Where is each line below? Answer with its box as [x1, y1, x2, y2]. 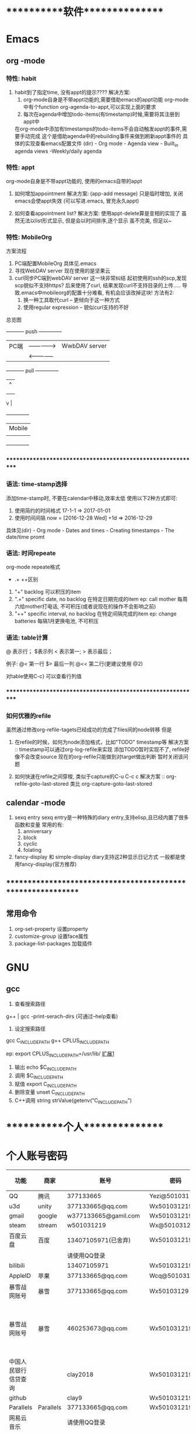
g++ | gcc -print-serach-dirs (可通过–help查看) [6, 1013, 118, 1020]
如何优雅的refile [6, 712, 51, 720]
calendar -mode [6, 797, 66, 807]
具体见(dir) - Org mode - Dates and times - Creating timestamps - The [6, 527, 174, 534]
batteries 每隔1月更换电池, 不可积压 [14, 617, 99, 624]
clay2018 [66, 1370, 94, 1378]
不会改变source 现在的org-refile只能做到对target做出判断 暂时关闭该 [19, 753, 184, 761]
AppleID [9, 1272, 31, 1280]
